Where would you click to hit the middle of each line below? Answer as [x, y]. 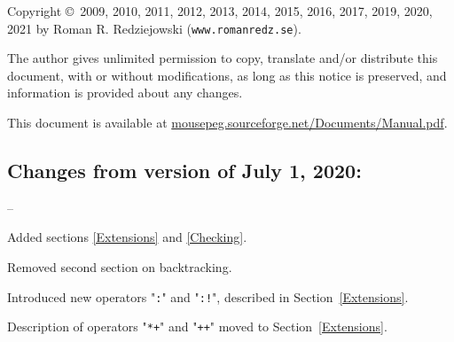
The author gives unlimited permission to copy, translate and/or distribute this [223, 58]
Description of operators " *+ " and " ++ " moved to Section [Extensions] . [197, 326]
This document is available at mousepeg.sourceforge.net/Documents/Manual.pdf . [227, 123]
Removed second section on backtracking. [120, 267]
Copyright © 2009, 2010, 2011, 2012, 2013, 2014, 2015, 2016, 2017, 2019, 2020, [220, 11]
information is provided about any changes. [125, 93]
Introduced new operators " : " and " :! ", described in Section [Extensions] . [208, 296]
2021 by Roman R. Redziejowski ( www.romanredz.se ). [154, 28]
